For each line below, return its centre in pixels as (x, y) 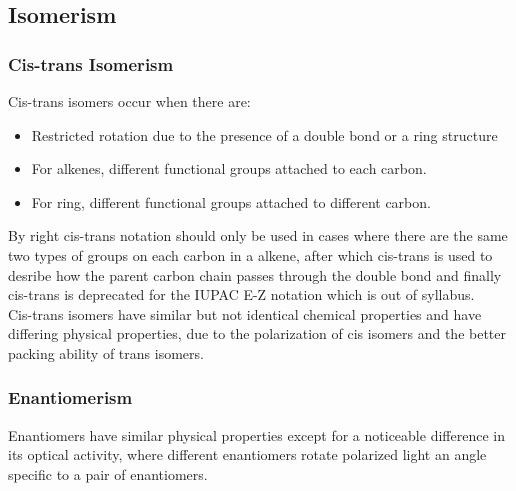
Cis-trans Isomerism (91, 63)
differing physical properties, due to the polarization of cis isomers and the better (257, 333)
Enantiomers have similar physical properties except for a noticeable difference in (256, 434)
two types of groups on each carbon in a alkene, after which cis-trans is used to (250, 254)
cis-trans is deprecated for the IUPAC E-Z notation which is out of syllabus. (241, 294)
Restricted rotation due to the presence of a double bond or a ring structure (264, 134)
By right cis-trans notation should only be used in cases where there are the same (258, 235)
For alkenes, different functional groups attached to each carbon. (229, 168)
